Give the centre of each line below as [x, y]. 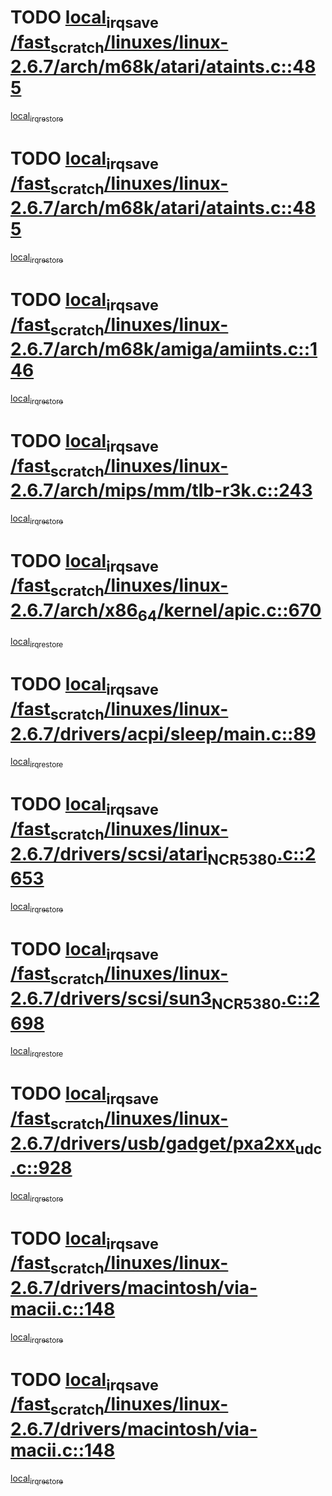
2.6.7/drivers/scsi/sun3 [111, 998]
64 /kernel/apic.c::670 [229, 612]
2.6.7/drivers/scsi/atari [109, 853]
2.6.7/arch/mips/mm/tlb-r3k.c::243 [161, 490]
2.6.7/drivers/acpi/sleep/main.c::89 [163, 733]
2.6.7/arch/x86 [74, 610]
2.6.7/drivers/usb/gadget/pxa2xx [153, 1143]
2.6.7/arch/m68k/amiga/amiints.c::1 [164, 349]
